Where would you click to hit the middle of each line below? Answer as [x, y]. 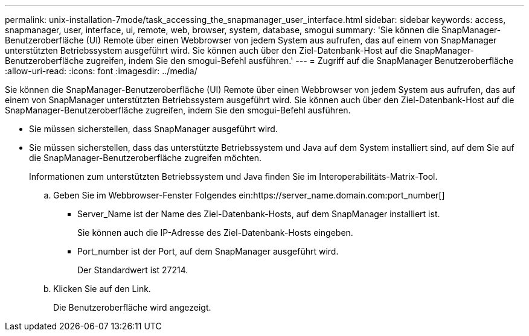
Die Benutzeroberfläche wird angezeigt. [132, 307]
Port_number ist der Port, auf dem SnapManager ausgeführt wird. [208, 251]
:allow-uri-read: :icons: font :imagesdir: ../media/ [101, 71]
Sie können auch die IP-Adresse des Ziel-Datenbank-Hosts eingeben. [215, 233]
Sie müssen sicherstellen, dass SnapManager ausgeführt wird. [153, 129]
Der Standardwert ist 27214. [133, 270]
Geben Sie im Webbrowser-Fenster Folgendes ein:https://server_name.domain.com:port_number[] [249, 195]
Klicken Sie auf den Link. [102, 289]
